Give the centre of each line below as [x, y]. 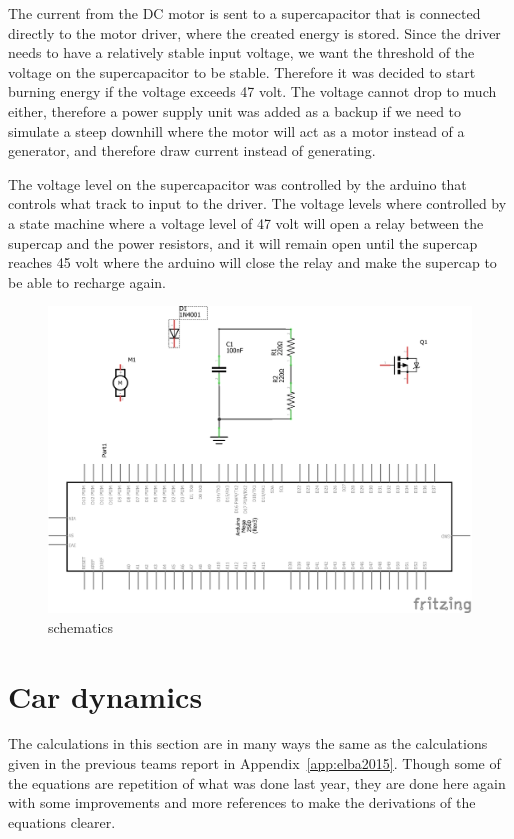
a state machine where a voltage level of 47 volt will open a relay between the [246, 222]
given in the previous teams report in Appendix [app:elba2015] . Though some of [254, 763]
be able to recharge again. [87, 281]
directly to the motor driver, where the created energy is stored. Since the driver [254, 32]
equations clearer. [62, 821]
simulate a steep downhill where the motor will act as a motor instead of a [236, 130]
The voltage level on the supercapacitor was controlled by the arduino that [237, 183]
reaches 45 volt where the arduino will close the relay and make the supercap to [252, 262]
